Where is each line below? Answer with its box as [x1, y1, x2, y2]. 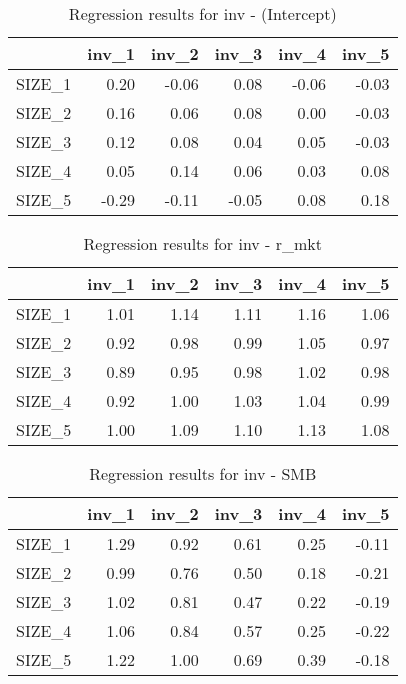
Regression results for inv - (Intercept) [68, 2, 337, 25]
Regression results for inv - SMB [89, 462, 317, 485]
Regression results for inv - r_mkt [83, 232, 323, 255]
